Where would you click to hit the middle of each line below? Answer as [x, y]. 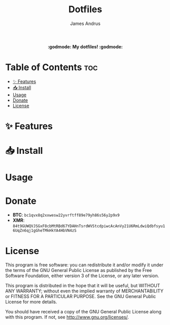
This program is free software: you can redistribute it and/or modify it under [84, 265]
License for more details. [31, 302]
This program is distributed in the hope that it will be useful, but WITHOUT [83, 286]
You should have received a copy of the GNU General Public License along [83, 312]
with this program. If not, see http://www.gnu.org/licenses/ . [67, 317]
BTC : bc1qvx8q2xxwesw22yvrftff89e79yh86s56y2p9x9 [66, 215]
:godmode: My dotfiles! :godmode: [85, 46]
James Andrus [85, 23]
